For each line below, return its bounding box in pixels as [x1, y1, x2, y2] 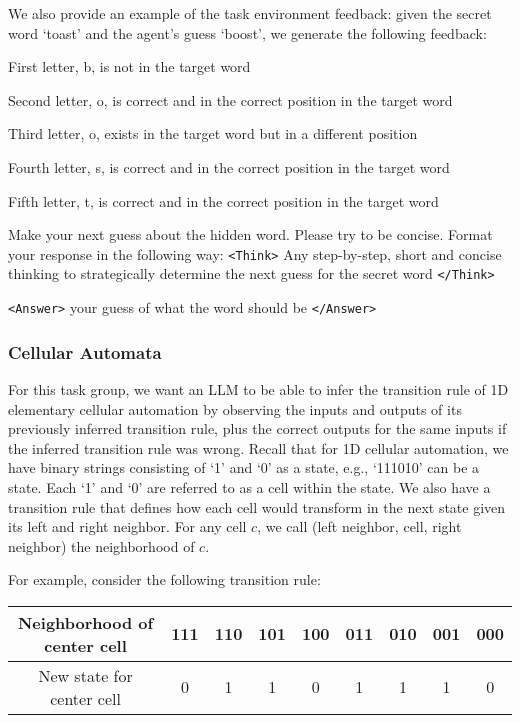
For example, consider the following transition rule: [8, 569, 321, 590]
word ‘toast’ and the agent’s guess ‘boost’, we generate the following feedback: [8, 22, 487, 43]
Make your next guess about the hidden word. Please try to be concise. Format [8, 224, 493, 245]
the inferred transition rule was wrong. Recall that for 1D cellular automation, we [8, 437, 509, 458]
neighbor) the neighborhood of [8, 535, 195, 556]
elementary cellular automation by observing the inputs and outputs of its [8, 398, 462, 419]
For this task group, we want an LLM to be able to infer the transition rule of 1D [8, 378, 509, 399]
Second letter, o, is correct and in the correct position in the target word [8, 89, 453, 110]
